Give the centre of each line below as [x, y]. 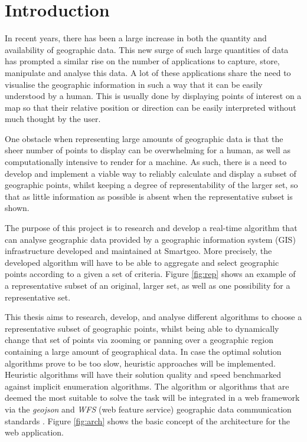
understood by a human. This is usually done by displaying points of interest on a [153, 96]
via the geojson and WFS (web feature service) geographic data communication [148, 409]
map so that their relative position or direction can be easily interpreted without [151, 107]
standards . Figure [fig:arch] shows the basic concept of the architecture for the [148, 420]
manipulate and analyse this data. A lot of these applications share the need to [148, 72]
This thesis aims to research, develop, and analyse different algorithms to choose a [153, 317]
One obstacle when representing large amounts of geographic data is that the [144, 138]
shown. [17, 208]
